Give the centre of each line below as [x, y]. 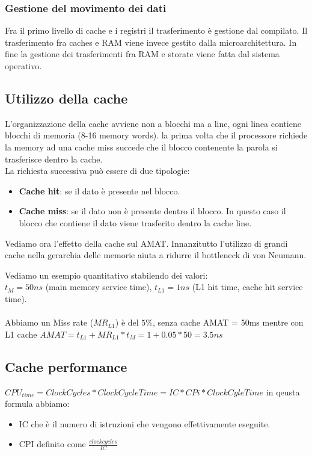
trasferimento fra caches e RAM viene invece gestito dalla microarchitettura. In [151, 42]
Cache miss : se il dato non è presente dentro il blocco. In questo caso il [152, 211]
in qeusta [283, 392]
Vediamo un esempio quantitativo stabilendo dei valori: [106, 275]
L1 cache [21, 334]
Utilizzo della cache [66, 98]
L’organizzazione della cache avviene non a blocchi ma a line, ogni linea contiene [153, 123]
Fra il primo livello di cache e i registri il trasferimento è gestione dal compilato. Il [156, 30]
